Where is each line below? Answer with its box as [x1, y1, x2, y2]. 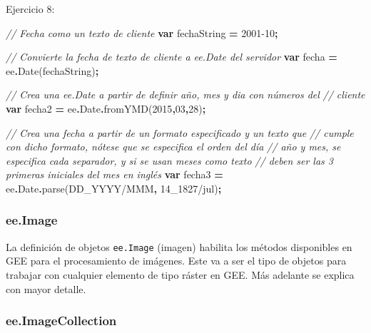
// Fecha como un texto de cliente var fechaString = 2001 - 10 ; [6, 25, 278, 40]
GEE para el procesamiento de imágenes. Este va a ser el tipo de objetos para [6, 253, 347, 268]
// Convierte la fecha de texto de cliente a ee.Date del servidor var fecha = [6, 49, 337, 64]
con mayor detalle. [6, 281, 86, 296]
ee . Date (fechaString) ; [6, 63, 99, 78]
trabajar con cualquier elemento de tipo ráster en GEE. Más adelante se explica [6, 267, 355, 282]
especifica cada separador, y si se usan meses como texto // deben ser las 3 [6, 153, 334, 168]
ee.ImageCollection [6, 312, 117, 329]
